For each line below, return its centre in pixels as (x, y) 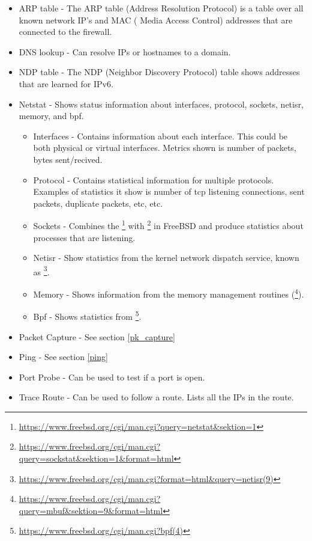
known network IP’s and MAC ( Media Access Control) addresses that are (156, 20)
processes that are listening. (84, 237)
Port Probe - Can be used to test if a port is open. (112, 377)
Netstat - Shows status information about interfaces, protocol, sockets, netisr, (161, 104)
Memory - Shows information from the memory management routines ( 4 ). (169, 293)
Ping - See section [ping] (63, 357)
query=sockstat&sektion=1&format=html (96, 458)
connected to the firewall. (65, 32)
